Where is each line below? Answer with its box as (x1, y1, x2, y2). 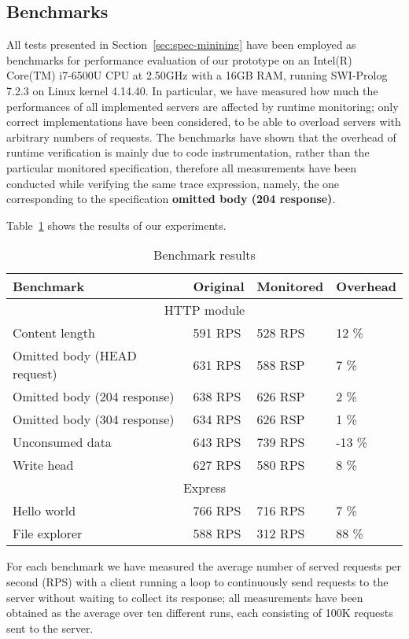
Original (193, 277, 245, 296)
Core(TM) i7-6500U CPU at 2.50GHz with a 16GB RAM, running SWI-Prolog (6, 67, 388, 83)
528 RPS (256, 323, 305, 342)
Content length (13, 323, 95, 342)
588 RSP (256, 355, 305, 374)
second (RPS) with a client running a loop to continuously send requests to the (6, 573, 389, 589)
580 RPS (256, 456, 305, 475)
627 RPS (193, 456, 241, 475)
